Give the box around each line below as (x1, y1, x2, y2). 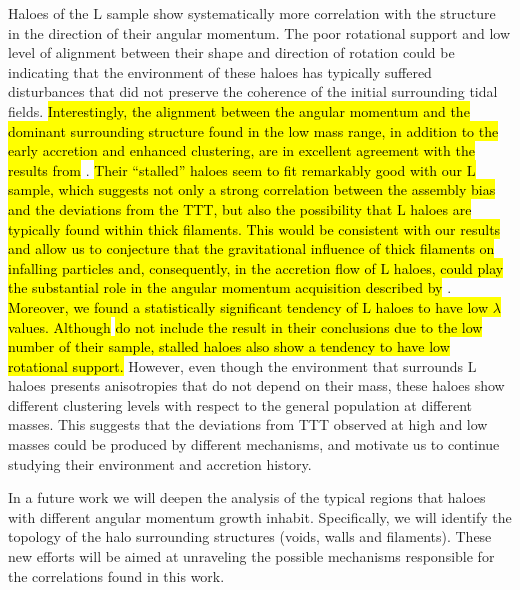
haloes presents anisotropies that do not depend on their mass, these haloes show (8, 375, 505, 396)
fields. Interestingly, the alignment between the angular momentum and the (8, 100, 470, 121)
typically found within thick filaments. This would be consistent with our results (8, 218, 501, 239)
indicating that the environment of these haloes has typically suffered (8, 61, 432, 82)
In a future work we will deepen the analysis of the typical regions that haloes (8, 487, 486, 508)
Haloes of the (8, 3, 89, 23)
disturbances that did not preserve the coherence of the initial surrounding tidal (8, 81, 498, 102)
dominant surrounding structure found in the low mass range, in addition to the (8, 120, 499, 141)
